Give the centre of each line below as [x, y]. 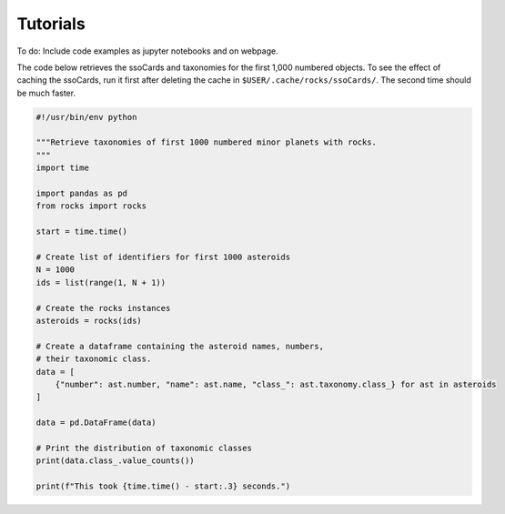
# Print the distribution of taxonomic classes [144, 448]
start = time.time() [81, 232]
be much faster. [46, 93]
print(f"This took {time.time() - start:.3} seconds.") [163, 486]
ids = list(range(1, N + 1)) [101, 282]
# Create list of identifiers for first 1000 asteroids [163, 257]
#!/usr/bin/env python [86, 117]
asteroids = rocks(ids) [89, 320]
